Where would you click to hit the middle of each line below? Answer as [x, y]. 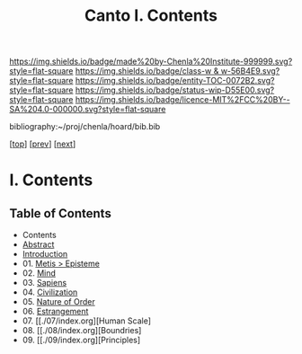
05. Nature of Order [59, 302]
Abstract [38, 244]
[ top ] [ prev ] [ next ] [43, 144]
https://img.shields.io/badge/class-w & [147, 71]
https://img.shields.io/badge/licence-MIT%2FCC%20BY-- [182, 100]
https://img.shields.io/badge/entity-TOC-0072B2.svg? [175, 81]
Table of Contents [61, 213]
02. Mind [39, 273]
